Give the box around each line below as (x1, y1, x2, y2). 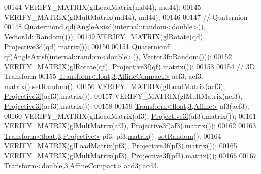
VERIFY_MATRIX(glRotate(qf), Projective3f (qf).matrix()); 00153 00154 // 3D (4, 61, 255, 71)
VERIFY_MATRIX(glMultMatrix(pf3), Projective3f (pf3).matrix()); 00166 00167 (4, 150, 257, 160)
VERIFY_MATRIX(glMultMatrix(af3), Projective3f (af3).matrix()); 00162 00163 (4, 120, 256, 131)
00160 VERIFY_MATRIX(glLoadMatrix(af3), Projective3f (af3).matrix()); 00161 (4, 110, 256, 121)
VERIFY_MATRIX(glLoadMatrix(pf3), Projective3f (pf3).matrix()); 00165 (4, 140, 237, 151)
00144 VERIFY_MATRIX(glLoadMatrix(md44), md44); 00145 (4, 2, 201, 12)
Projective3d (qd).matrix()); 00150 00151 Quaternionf (4, 41, 170, 52)
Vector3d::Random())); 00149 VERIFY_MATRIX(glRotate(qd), (4, 31, 205, 41)
